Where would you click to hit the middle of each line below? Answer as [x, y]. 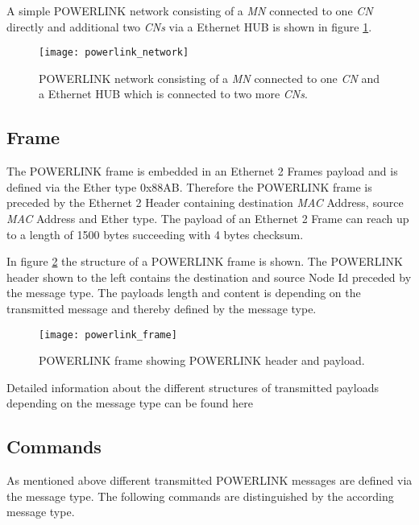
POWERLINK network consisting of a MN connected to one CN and [209, 78]
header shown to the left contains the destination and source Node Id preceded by [209, 277]
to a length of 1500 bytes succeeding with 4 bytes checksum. [155, 234]
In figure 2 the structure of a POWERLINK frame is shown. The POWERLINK [205, 261]
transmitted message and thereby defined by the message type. [162, 308]
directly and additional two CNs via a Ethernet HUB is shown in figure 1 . [189, 26]
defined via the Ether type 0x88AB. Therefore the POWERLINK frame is [189, 186]
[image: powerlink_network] [114, 53]
